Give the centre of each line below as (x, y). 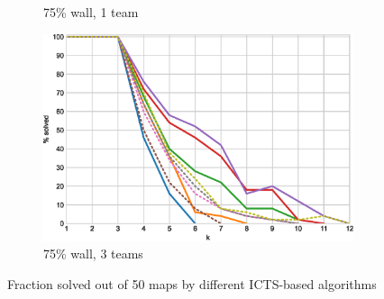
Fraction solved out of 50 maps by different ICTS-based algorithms (192, 283)
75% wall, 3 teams (93, 254)
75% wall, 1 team (91, 12)
